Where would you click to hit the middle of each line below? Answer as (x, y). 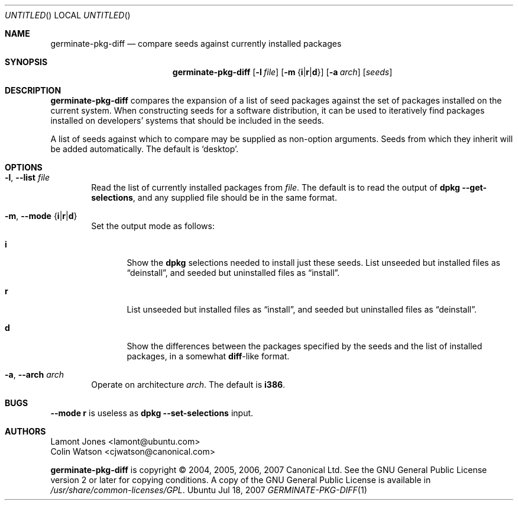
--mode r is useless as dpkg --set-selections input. (152, 413)
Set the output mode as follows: (153, 226)
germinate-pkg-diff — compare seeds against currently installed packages (196, 44)
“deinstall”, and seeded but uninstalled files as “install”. (233, 273)
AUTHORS (25, 431)
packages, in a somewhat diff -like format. (208, 356)
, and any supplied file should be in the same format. (235, 197)
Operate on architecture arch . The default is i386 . (188, 385)
